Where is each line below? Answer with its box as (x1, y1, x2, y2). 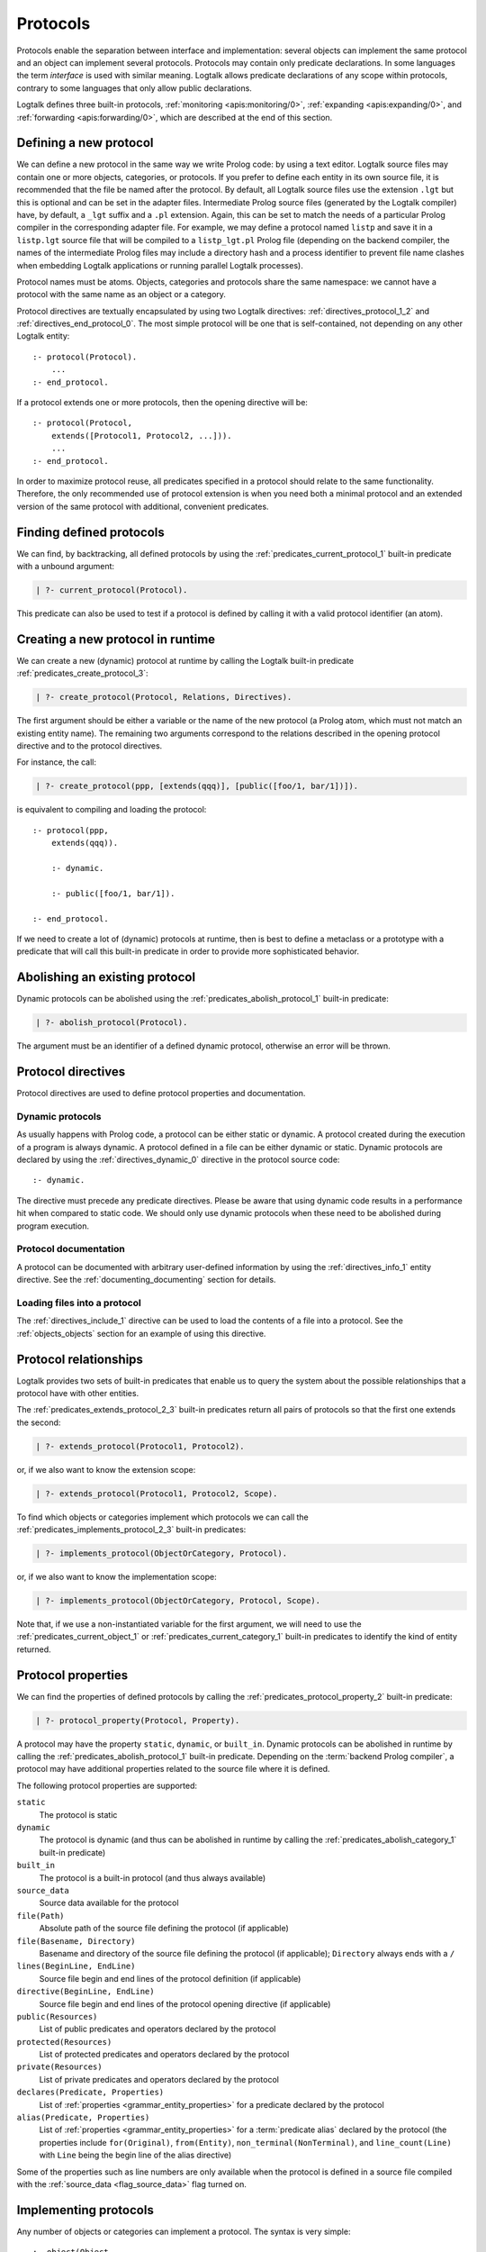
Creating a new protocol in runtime (16, 631, 216, 647)
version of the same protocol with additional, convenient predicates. (16, 501, 269, 512)
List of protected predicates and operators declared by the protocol (39, 2049, 290, 2060)
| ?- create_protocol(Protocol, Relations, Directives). (35, 692, 292, 703)
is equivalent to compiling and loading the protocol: (16, 804, 207, 815)
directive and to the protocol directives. (16, 740, 163, 751)
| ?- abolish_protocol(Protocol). (35, 1018, 188, 1028)
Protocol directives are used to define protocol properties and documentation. (16, 1088, 306, 1099)
